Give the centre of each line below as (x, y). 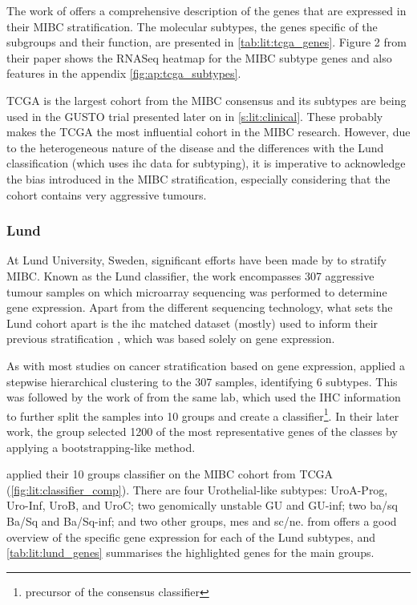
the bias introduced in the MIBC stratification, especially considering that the (198, 178)
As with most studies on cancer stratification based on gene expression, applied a (206, 365)
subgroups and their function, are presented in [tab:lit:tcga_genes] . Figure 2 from (206, 42)
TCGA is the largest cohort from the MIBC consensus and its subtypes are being (206, 100)
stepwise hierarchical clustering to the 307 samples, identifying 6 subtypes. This (202, 381)
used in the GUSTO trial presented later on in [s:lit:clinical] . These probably (195, 116)
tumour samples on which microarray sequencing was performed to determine (197, 291)
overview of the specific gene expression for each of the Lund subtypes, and (191, 536)
